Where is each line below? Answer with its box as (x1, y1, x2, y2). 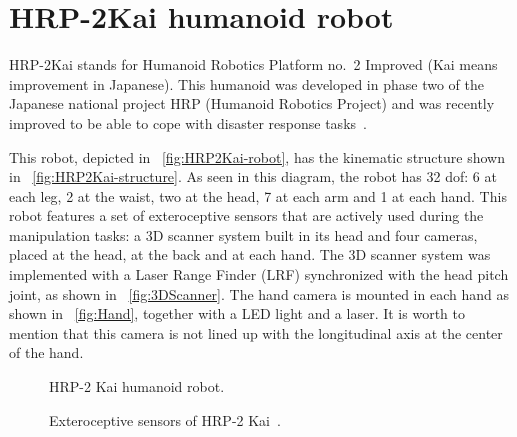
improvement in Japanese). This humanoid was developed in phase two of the (9, 73, 484, 94)
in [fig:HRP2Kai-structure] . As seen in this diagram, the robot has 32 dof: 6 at (9, 166, 497, 187)
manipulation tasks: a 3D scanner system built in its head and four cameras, (9, 224, 478, 245)
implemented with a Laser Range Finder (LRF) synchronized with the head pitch (9, 264, 509, 285)
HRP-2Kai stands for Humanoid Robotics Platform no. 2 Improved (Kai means (9, 54, 498, 75)
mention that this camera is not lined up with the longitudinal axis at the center (9, 322, 503, 343)
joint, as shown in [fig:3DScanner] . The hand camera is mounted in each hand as (9, 283, 509, 304)
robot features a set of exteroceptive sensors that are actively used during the (9, 205, 484, 226)
